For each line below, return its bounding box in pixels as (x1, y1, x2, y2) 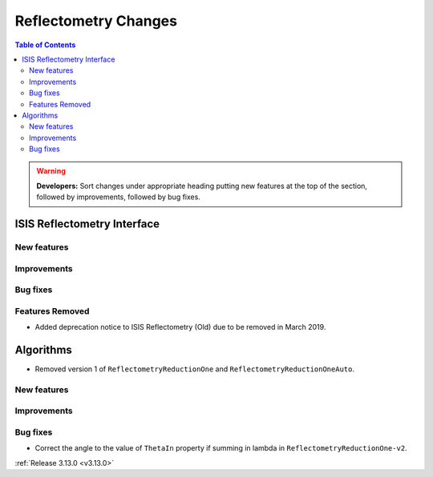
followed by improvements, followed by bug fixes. (36, 192, 200, 202)
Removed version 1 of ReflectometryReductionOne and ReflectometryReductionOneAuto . (34, 364, 354, 374)
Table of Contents (14, 40, 76, 50)
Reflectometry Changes (14, 12, 178, 30)
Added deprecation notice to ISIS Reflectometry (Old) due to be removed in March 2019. (34, 323, 326, 332)
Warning (36, 166, 66, 176)
